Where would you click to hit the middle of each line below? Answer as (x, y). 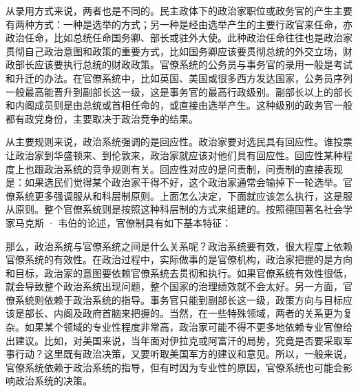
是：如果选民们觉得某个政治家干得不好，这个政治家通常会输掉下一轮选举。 (174, 182)
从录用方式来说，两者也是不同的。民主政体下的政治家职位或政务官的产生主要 (179, 10)
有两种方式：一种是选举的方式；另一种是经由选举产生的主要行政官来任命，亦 (179, 24)
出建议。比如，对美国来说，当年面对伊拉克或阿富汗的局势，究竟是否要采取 (174, 340)
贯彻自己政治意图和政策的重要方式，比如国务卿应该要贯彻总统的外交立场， (174, 51)
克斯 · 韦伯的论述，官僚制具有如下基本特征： (128, 222)
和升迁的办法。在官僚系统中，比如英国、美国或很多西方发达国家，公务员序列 (179, 78)
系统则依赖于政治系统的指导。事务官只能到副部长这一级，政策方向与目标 (179, 299)
